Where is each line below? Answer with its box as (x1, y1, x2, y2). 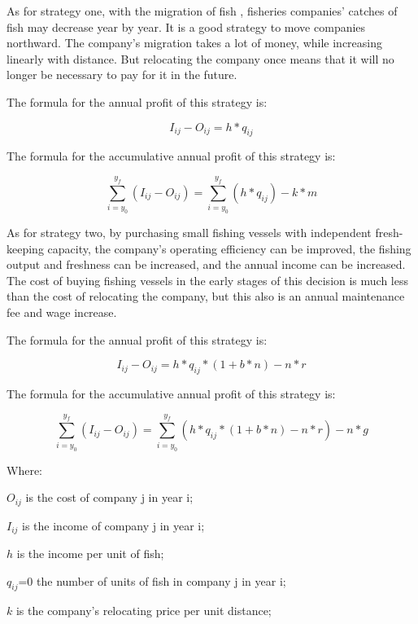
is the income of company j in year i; (22, 516, 205, 534)
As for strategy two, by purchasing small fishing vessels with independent (7, 223, 372, 240)
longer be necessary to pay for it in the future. (7, 66, 237, 83)
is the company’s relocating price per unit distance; (15, 602, 272, 619)
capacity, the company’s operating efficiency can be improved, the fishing (47, 239, 411, 257)
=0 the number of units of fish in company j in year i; (18, 572, 286, 589)
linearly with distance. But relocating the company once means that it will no (7, 50, 394, 67)
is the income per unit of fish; (16, 545, 164, 562)
